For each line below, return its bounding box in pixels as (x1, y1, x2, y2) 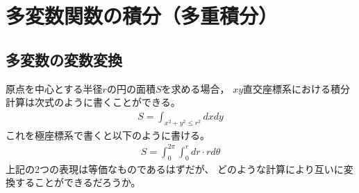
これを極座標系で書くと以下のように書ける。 (6, 127, 210, 142)
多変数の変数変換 (6, 48, 122, 70)
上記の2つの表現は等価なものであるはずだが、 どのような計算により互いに (6, 161, 344, 176)
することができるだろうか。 (15, 175, 141, 190)
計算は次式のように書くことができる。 (6, 95, 181, 109)
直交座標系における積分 (243, 81, 351, 95)
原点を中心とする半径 (6, 81, 103, 95)
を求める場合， (161, 81, 230, 95)
